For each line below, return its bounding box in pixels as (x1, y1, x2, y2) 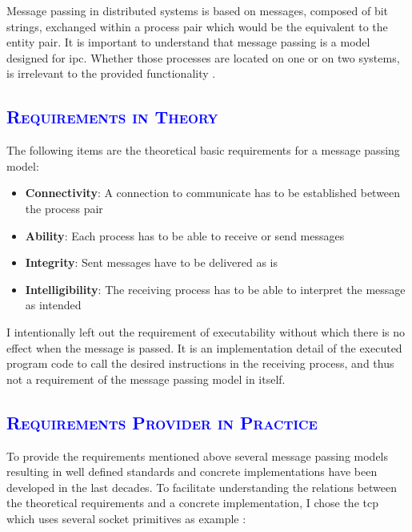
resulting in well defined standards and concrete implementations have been (6, 463, 378, 480)
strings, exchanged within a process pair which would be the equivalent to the (6, 18, 388, 34)
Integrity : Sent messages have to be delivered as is (25, 254, 278, 271)
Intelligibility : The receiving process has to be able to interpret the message (25, 280, 406, 297)
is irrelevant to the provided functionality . (6, 65, 216, 82)
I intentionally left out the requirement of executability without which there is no (6, 323, 405, 340)
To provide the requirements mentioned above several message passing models (6, 447, 389, 464)
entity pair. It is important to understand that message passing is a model (6, 34, 370, 50)
